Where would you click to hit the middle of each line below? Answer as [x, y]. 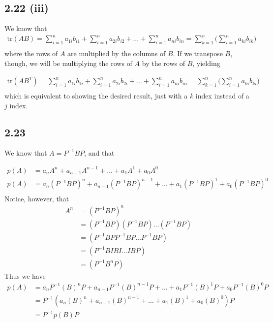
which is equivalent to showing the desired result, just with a [96, 96]
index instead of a [222, 96]
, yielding [206, 63]
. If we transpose [198, 53]
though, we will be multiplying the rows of [68, 63]
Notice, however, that [37, 199]
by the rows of [163, 63]
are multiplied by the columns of [117, 53]
